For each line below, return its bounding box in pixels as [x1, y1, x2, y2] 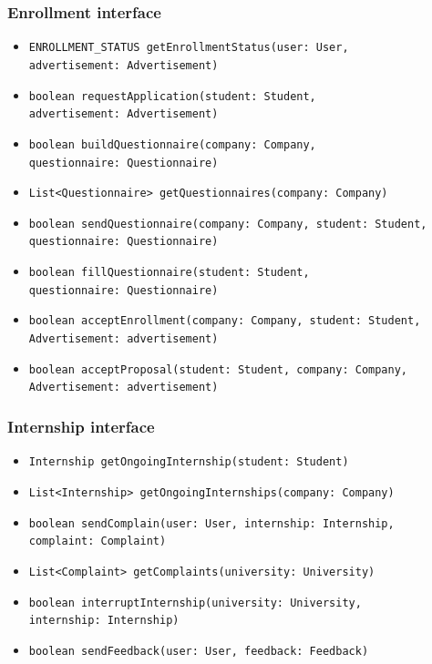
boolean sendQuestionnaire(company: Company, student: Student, [28, 217, 427, 230]
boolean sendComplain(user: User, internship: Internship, [28, 516, 395, 530]
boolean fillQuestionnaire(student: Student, [28, 266, 310, 280]
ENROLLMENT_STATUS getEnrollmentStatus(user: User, [28, 41, 349, 55]
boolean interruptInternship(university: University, [28, 596, 362, 609]
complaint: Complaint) [28, 535, 167, 548]
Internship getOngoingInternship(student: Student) [28, 455, 349, 469]
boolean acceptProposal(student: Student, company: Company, [28, 363, 408, 376]
